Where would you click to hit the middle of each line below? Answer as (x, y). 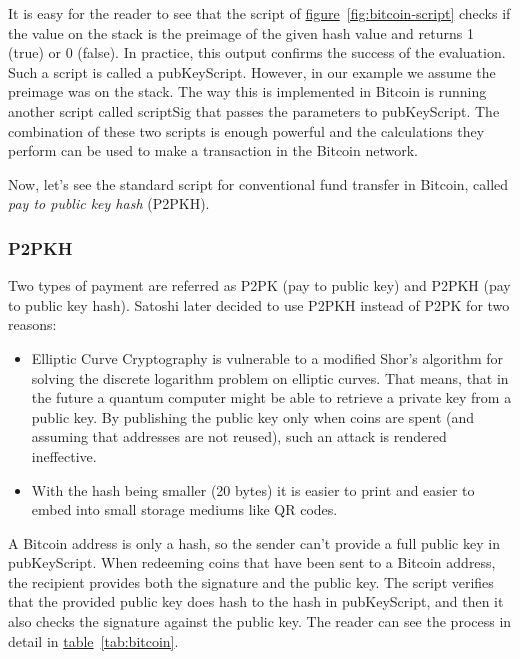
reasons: (32, 324)
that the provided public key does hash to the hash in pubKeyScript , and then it (256, 601)
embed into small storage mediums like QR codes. (184, 509)
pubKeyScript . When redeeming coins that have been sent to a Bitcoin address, (252, 562)
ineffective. (64, 455)
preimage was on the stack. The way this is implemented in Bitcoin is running (247, 91)
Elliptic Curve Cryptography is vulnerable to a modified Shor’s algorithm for (267, 357)
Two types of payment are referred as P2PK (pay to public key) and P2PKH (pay (259, 285)
